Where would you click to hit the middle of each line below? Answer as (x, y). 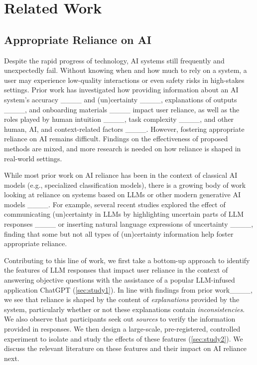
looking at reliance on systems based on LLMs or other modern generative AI (122, 194)
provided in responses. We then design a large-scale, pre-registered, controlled (122, 329)
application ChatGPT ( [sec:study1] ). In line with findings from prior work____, (128, 289)
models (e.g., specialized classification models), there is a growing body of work (125, 184)
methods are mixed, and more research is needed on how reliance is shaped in (123, 148)
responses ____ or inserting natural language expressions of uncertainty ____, (129, 224)
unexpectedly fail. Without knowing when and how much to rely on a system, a (126, 70)
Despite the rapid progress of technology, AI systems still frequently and (114, 60)
